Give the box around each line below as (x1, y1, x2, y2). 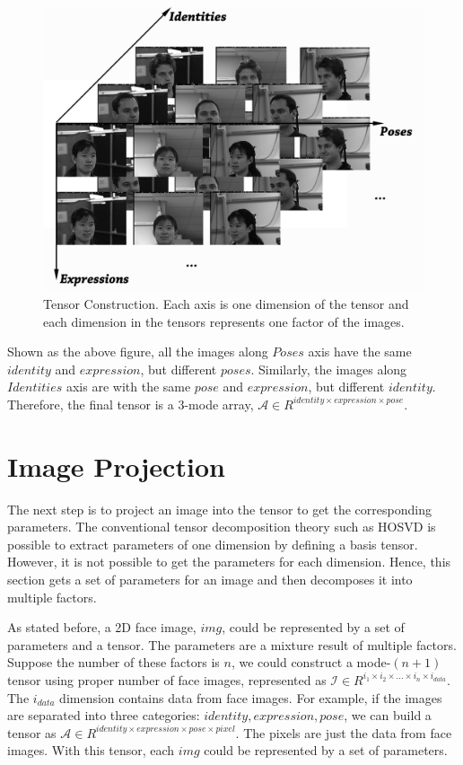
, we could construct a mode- (231, 653, 391, 672)
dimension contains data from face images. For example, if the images (59, 688, 442, 707)
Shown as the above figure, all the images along (7, 342, 268, 361)
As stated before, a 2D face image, (7, 618, 197, 637)
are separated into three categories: (7, 706, 200, 725)
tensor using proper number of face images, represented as (7, 670, 327, 689)
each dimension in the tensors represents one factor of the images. (43, 312, 405, 330)
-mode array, (184, 394, 254, 413)
